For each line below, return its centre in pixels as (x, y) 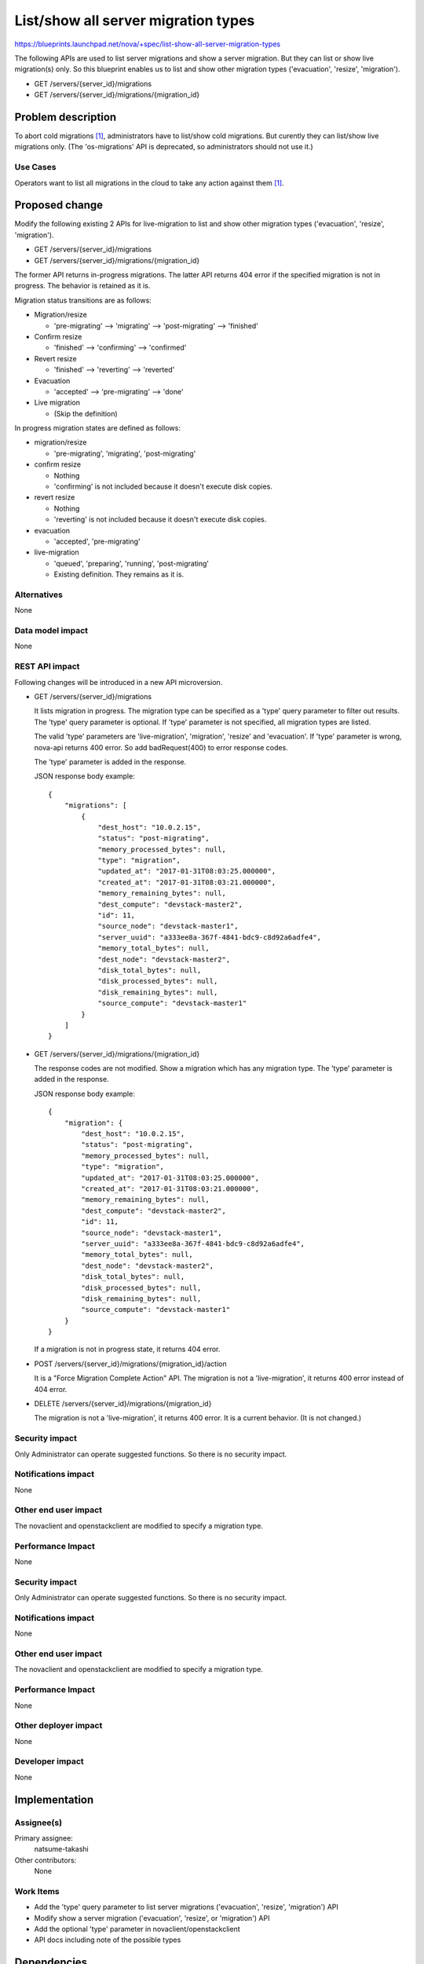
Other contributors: (46, 1860)
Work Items (37, 1891)
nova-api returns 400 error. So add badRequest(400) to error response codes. (161, 747)
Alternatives (38, 595)
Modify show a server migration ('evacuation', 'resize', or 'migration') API (152, 1918)
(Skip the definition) (86, 413)
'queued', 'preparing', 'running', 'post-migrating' (132, 563)
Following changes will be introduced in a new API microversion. (119, 682)
